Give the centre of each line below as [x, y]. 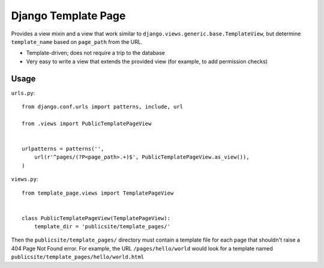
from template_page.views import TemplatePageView [98, 193]
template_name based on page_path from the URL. [77, 41]
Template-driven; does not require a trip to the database [95, 53]
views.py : [25, 179]
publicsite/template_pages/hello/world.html [78, 257]
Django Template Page [68, 16]
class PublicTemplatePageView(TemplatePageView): [96, 218]
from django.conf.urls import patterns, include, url [102, 107]
